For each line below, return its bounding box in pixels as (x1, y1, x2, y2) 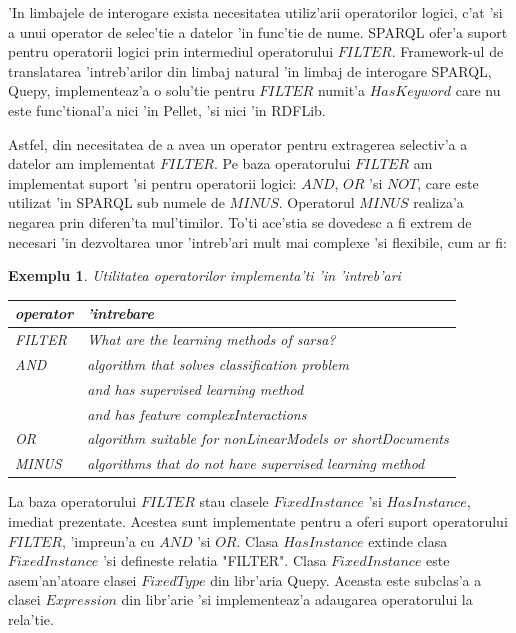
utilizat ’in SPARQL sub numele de (8, 192, 225, 213)
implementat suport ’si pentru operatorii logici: (8, 172, 297, 193)
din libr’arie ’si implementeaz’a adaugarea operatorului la (121, 589, 473, 610)
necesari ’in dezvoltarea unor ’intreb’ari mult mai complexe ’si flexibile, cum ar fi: (8, 231, 507, 252)
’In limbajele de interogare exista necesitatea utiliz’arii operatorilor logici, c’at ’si (8, 2, 503, 22)
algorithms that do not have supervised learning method (87, 453, 425, 474)
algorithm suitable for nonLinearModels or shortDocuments (87, 428, 449, 449)
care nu (455, 80, 501, 101)
